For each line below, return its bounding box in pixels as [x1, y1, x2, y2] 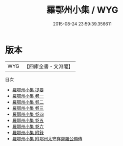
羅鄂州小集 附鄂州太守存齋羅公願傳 [12, 135, 82, 142]
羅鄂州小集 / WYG [46, 4, 119, 16]
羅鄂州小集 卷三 [12, 105, 44, 111]
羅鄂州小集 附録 [12, 129, 44, 135]
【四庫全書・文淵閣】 [24, 63, 74, 70]
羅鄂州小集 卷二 [12, 99, 44, 105]
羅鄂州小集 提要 [12, 86, 44, 93]
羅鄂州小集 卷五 [12, 117, 44, 123]
